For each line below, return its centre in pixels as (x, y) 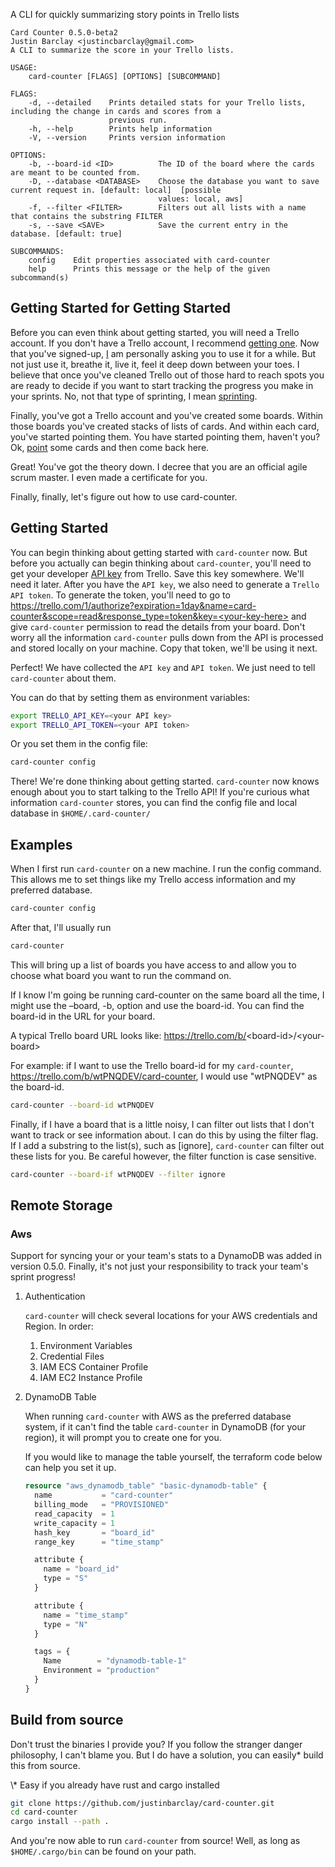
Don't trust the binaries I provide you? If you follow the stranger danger (156, 1744)
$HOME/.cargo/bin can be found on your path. (103, 1851)
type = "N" (66, 1624)
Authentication (55, 1296)
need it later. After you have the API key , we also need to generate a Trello (165, 584)
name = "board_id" (81, 1569)
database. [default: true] (66, 234)
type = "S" (66, 1579)
